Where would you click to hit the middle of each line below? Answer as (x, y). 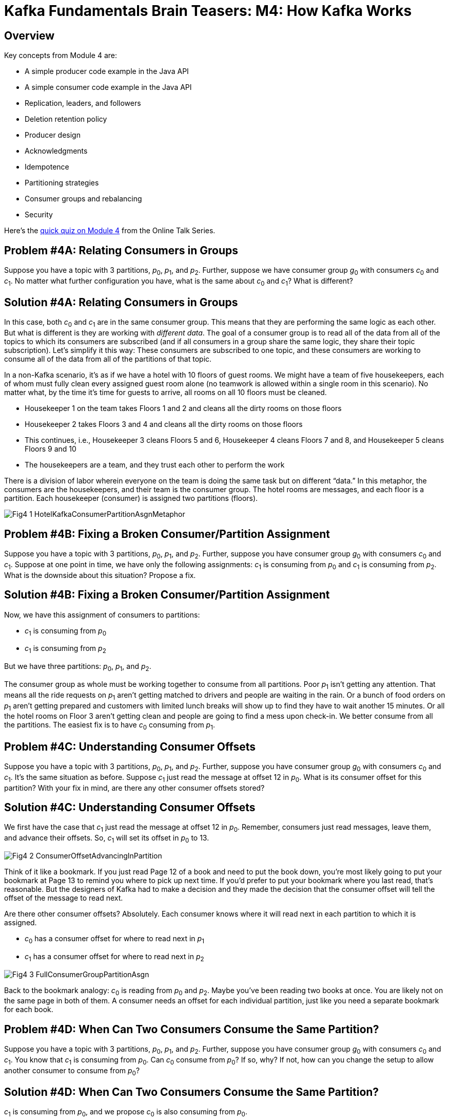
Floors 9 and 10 (51, 449)
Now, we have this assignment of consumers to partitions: (102, 614)
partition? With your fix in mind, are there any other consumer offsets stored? (134, 788)
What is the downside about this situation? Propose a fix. (100, 575)
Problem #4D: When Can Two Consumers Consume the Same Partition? (192, 1029)
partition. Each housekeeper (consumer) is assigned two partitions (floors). (131, 498)
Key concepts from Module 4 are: (61, 55)
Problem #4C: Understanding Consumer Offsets (130, 746)
